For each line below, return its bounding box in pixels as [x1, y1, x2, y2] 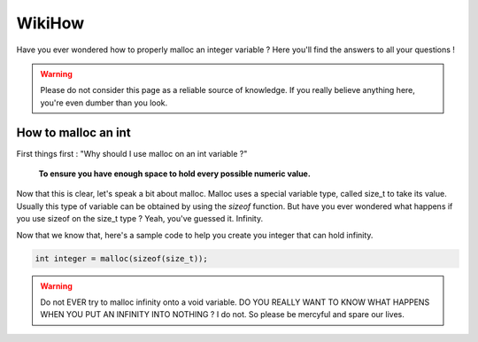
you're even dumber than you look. [40, 97, 168, 108]
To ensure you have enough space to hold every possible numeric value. [38, 168, 312, 179]
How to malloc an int [16, 125, 132, 140]
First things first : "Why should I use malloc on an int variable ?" [16, 148, 248, 159]
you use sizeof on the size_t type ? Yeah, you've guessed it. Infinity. [16, 214, 264, 224]
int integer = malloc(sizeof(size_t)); [35, 253, 208, 263]
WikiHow [16, 13, 84, 33]
